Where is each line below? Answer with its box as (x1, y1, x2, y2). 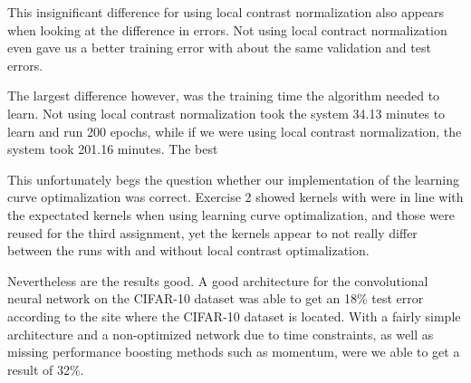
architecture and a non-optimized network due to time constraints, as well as (7, 324, 434, 343)
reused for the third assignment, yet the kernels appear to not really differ (7, 223, 418, 242)
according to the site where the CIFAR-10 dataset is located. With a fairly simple (7, 306, 461, 325)
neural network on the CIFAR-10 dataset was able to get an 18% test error (7, 289, 424, 308)
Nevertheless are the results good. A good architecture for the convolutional (7, 271, 428, 290)
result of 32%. (7, 359, 84, 378)
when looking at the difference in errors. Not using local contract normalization (7, 20, 447, 39)
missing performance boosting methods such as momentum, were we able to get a (7, 342, 460, 361)
